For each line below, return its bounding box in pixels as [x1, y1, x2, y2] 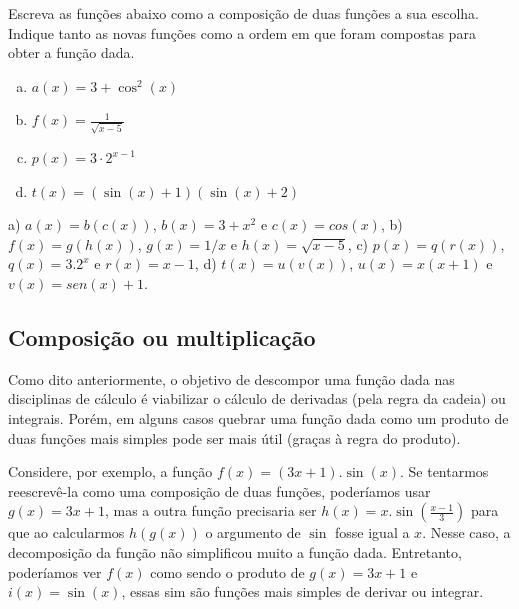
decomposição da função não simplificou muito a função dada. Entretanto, [8, 542, 462, 562]
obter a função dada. [8, 42, 135, 63]
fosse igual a [335, 522, 410, 543]
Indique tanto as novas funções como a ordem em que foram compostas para [8, 22, 476, 43]
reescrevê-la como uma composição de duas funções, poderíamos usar [8, 480, 431, 501]
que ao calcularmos [8, 522, 125, 543]
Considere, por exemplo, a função [8, 461, 213, 482]
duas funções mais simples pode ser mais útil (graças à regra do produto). [8, 427, 461, 448]
